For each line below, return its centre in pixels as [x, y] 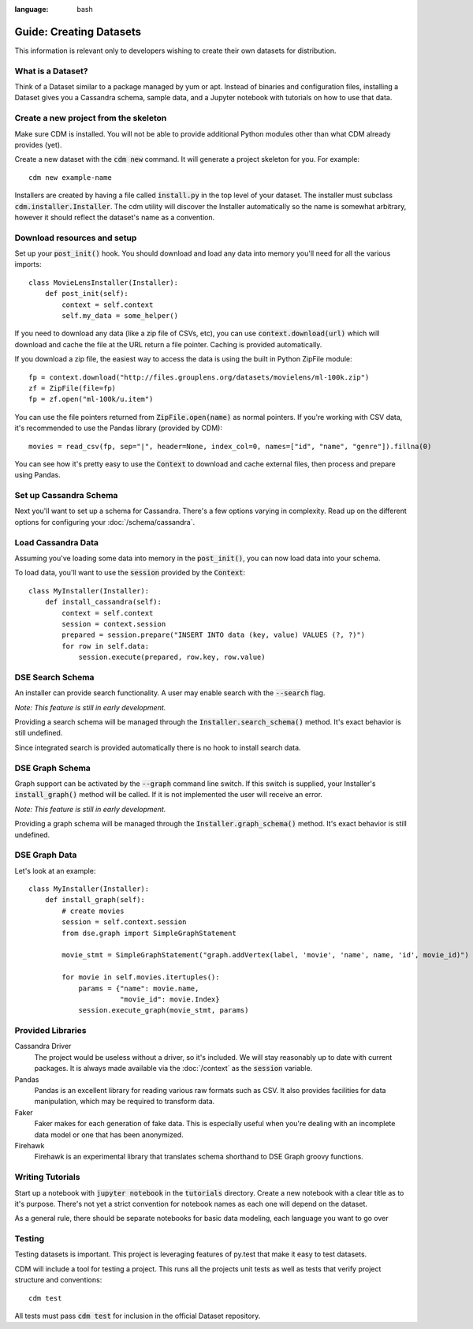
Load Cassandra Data [56, 542]
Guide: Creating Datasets [78, 32]
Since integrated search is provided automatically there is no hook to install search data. [158, 747]
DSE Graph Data [46, 855]
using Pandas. [37, 475]
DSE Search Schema [54, 677]
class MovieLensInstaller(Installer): [104, 283]
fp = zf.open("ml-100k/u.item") [91, 399]
